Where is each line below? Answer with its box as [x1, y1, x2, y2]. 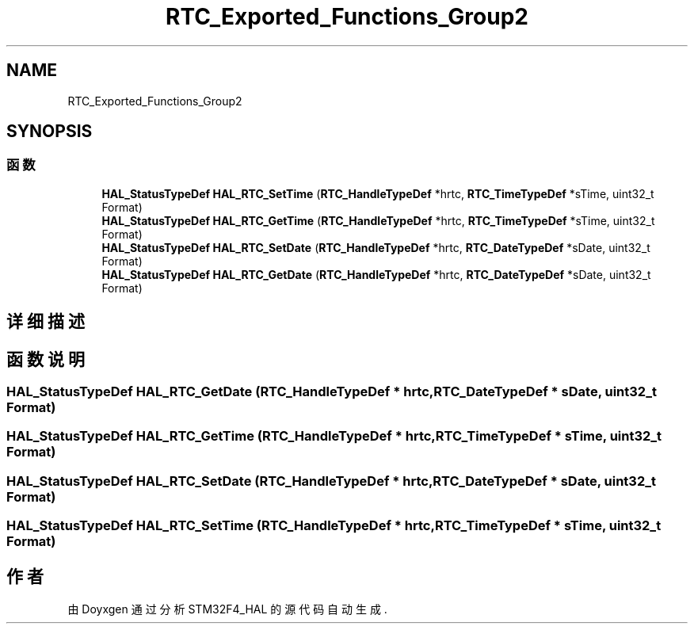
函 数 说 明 [6, 349, 85, 369]
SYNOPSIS [6, 121, 93, 142]
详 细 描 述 [6, 311, 85, 332]
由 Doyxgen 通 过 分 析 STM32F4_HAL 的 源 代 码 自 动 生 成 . [67, 602, 387, 617]
